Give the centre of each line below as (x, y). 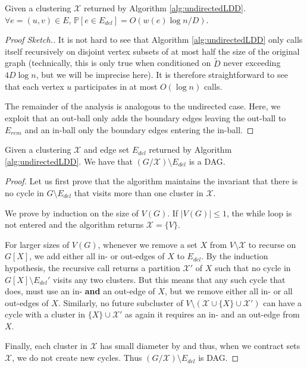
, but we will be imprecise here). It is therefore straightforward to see (162, 75)
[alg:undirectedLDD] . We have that (69, 161)
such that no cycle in (253, 267)
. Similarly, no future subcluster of (120, 302)
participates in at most (116, 86)
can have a (283, 302)
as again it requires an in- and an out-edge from (212, 314)
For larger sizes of (37, 244)
